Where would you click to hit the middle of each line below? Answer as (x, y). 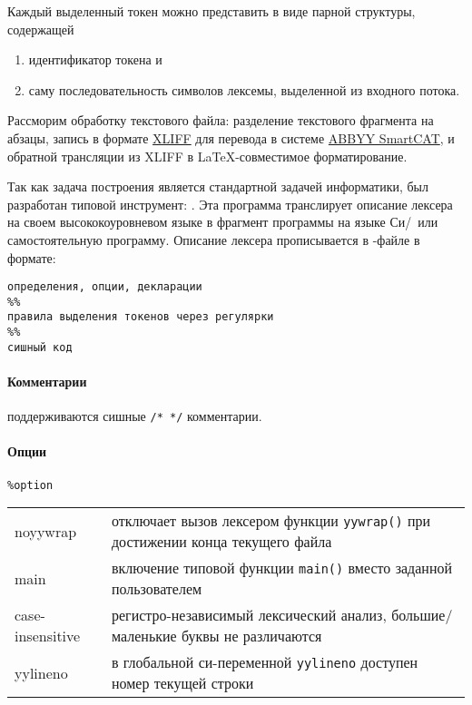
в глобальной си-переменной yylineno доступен (265, 662)
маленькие (144, 636)
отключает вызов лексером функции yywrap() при (271, 521)
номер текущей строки (182, 683)
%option (30, 485)
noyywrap (46, 531)
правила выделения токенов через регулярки (141, 317)
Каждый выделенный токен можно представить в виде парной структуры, (211, 11)
